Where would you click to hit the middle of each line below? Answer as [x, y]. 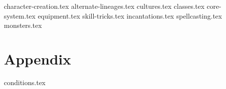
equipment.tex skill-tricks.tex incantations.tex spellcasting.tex [130, 15]
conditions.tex [25, 82]
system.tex [20, 15]
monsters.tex [23, 25]
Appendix [38, 58]
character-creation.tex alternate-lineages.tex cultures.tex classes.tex [104, 6]
